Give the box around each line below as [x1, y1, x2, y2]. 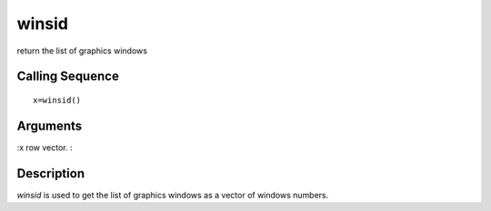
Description [16, 166, 85, 181]
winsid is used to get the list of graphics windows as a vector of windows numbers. [16, 189, 329, 200]
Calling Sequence [16, 69, 120, 84]
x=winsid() [33, 95, 82, 105]
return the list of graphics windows [16, 45, 147, 56]
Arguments [16, 118, 83, 133]
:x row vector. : [16, 141, 73, 153]
